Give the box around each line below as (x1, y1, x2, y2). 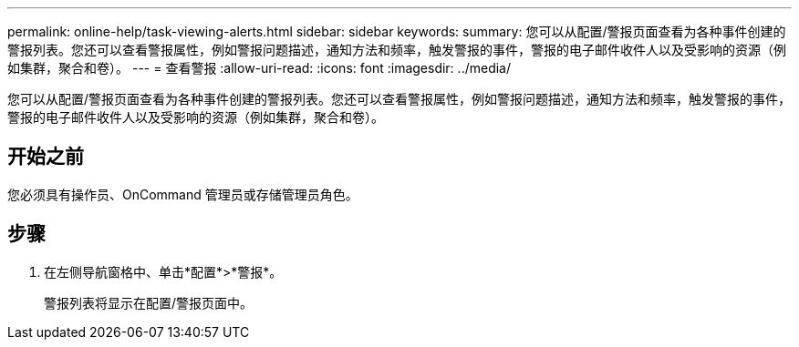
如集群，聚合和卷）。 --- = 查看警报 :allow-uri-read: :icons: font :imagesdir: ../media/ (7, 60, 512, 76)
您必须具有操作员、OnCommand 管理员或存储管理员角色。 (7, 186, 358, 202)
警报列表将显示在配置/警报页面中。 (44, 294, 254, 311)
